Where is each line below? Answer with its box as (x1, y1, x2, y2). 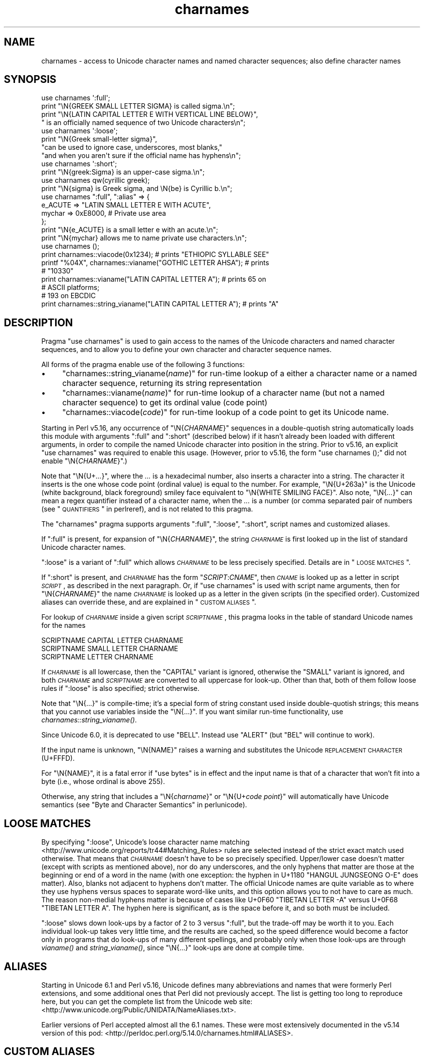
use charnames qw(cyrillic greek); (41, 176, 150, 185)
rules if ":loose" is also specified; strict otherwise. (41, 684, 200, 693)
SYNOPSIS (4, 73, 57, 86)
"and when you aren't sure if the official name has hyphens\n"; (41, 151, 241, 160)
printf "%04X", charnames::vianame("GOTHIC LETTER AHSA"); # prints (41, 258, 269, 267)
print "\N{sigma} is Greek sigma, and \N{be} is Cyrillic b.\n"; (41, 184, 232, 193)
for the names (41, 621, 86, 630)
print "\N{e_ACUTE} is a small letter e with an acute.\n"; (41, 225, 218, 234)
